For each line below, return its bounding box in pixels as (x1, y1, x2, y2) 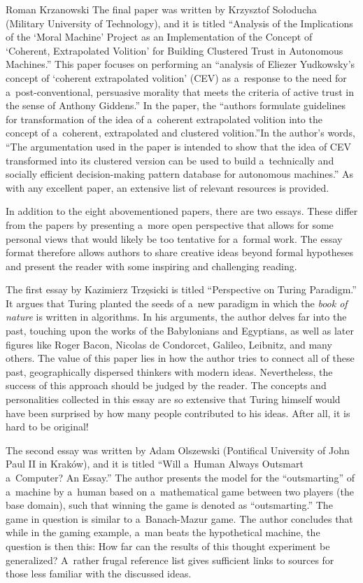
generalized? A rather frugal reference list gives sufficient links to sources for (6, 552, 334, 567)
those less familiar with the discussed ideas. (6, 566, 192, 581)
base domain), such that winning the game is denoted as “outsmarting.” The (6, 498, 333, 512)
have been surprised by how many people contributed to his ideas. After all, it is (6, 405, 350, 420)
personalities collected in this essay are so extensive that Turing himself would (6, 392, 341, 407)
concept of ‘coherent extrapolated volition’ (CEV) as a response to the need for (6, 70, 347, 85)
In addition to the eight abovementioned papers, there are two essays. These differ (6, 204, 358, 218)
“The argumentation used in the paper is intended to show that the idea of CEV (6, 139, 352, 153)
